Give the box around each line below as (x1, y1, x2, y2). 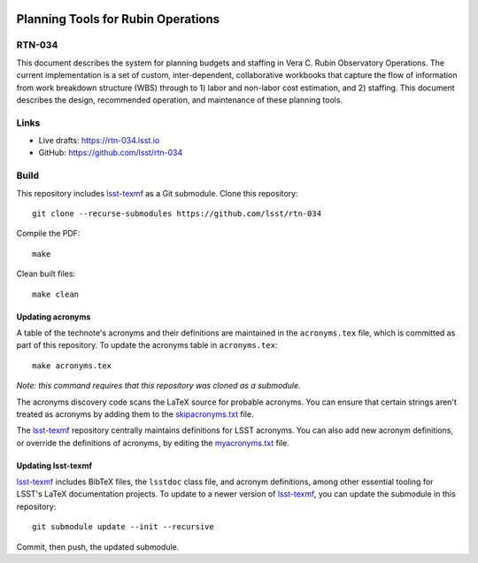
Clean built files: (16, 268, 75, 279)
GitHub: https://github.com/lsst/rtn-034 (38, 147, 183, 158)
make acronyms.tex (32, 360, 112, 371)
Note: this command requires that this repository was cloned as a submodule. (16, 381, 301, 391)
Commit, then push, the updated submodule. (16, 541, 180, 552)
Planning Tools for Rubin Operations (16, 12, 220, 27)
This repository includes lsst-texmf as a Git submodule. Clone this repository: (16, 188, 298, 198)
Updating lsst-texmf (16, 460, 93, 471)
